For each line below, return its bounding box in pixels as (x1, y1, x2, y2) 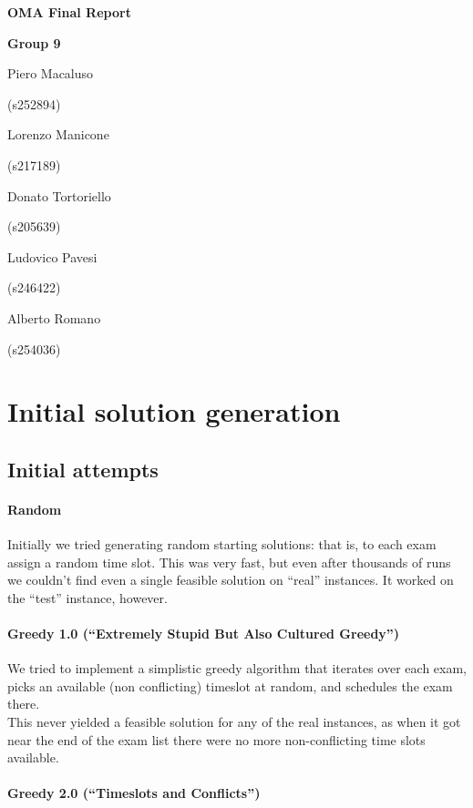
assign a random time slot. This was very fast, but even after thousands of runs (7, 552, 451, 571)
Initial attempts (7, 455, 159, 483)
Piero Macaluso (7, 64, 94, 83)
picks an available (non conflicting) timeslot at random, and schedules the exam (7, 676, 453, 695)
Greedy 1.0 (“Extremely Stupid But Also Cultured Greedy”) (7, 624, 400, 643)
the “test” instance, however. (7, 588, 168, 607)
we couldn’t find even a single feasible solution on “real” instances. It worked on (7, 570, 454, 589)
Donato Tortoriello (7, 186, 111, 205)
